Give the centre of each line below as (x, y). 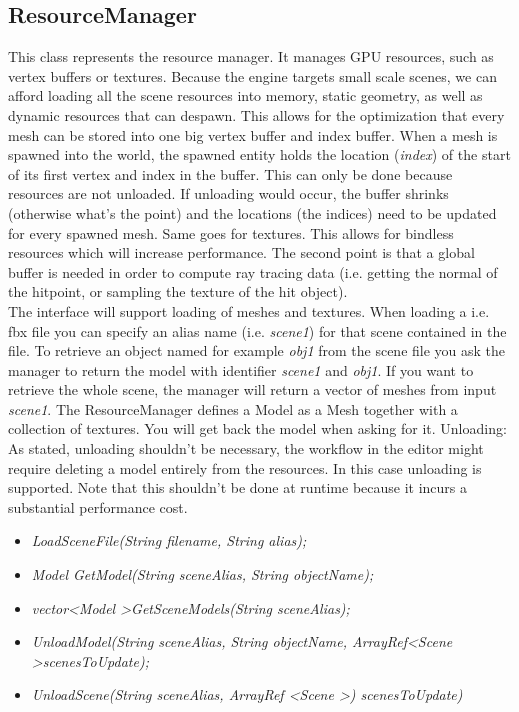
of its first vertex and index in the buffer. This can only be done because (230, 173)
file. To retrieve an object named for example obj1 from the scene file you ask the (257, 350)
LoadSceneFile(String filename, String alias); (169, 540)
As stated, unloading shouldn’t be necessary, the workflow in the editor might (246, 448)
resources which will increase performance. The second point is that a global (241, 252)
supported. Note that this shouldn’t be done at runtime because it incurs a (238, 487)
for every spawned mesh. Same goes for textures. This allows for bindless (231, 232)
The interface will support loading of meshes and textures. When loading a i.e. (249, 310)
